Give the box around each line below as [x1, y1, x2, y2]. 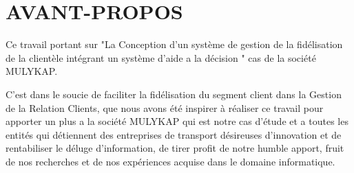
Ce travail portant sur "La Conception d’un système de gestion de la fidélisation [6, 37, 343, 51]
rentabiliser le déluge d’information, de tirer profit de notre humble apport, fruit [6, 141, 344, 155]
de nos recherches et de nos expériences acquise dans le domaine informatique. [6, 154, 335, 168]
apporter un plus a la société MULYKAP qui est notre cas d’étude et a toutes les [6, 114, 348, 128]
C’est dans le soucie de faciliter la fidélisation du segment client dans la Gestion [6, 86, 342, 101]
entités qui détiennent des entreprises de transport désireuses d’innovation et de [6, 127, 342, 141]
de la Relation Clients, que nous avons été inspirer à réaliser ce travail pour [6, 100, 324, 115]
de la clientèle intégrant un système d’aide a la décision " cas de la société [6, 50, 316, 65]
